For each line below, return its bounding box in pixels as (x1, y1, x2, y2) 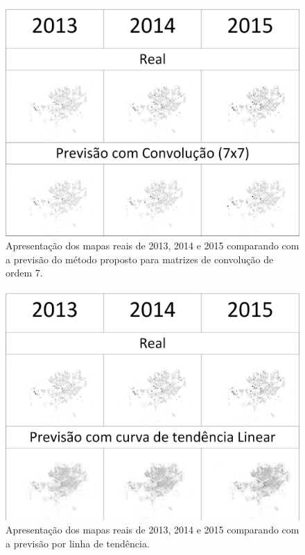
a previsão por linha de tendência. (6, 536, 150, 550)
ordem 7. (6, 265, 43, 280)
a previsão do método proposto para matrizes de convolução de (6, 251, 274, 266)
